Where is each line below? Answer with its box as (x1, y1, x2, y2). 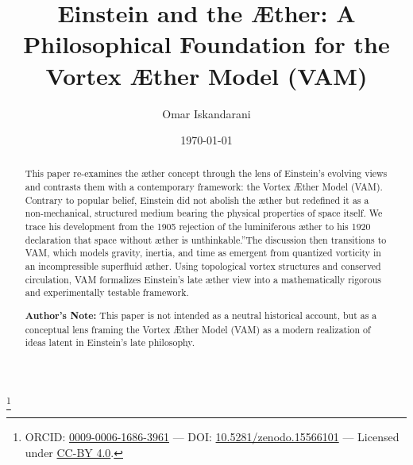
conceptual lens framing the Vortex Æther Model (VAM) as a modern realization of (25, 322, 371, 336)
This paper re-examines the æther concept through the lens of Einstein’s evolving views (25, 167, 388, 180)
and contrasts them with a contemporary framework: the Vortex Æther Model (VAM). (25, 180, 383, 194)
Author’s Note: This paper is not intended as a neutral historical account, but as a (25, 308, 377, 322)
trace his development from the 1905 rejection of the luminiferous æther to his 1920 (25, 220, 371, 233)
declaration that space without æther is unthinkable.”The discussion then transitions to (25, 232, 387, 246)
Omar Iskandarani (162, 105, 251, 121)
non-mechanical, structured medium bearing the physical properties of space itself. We (25, 206, 383, 220)
